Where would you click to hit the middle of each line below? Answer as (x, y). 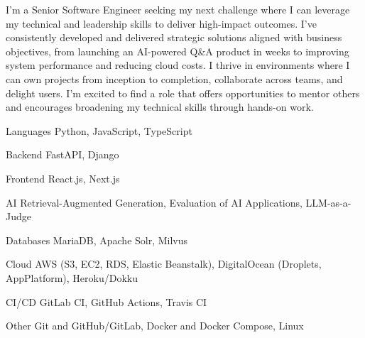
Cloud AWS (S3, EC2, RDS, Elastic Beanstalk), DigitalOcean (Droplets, (164, 264)
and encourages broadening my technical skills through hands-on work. (160, 107)
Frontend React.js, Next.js (63, 178)
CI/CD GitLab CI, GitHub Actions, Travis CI (107, 301)
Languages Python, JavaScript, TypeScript (99, 130)
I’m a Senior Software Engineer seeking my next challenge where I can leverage (178, 9)
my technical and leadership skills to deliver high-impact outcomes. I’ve (161, 23)
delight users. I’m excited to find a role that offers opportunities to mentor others (183, 93)
